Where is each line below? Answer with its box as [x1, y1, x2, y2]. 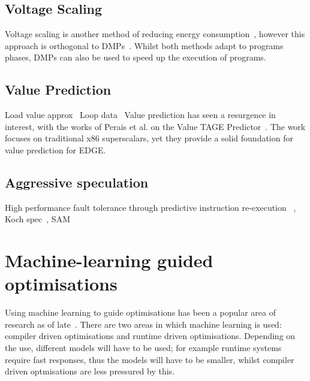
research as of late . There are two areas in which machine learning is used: [5, 317, 282, 330]
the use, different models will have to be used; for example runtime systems [5, 341, 282, 354]
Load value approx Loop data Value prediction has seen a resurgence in [5, 108, 276, 121]
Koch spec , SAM [5, 213, 70, 225]
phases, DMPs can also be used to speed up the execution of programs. [5, 51, 266, 63]
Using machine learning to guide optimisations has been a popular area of [5, 306, 276, 319]
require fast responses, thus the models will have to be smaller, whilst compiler [5, 353, 294, 365]
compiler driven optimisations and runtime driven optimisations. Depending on [5, 329, 296, 342]
